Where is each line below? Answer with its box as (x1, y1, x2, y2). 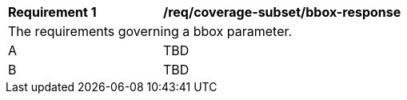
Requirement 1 (8, 4, 97, 20)
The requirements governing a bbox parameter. (8, 23, 293, 39)
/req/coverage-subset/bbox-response (163, 4, 401, 20)
